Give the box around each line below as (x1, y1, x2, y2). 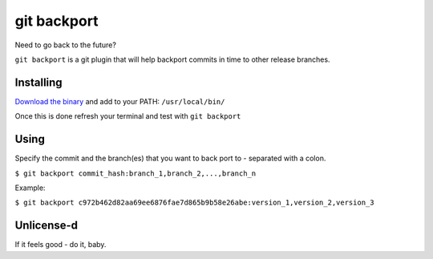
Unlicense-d (14, 219, 79, 233)
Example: (14, 183, 46, 192)
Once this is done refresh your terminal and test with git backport (14, 111, 241, 121)
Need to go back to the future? (14, 40, 116, 50)
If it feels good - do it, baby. (14, 240, 107, 249)
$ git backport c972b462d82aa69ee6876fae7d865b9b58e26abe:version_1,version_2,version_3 (14, 198, 374, 208)
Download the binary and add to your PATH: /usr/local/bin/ (14, 96, 225, 106)
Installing (14, 75, 63, 89)
